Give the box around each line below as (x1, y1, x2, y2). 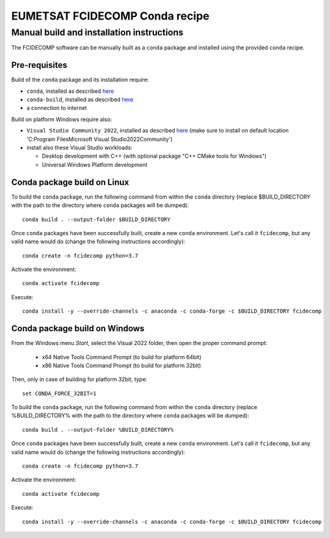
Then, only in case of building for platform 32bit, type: (11, 376, 148, 383)
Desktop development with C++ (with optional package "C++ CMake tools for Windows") (42, 153, 267, 160)
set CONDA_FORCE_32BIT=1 (22, 390, 97, 397)
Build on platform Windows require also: (11, 115, 112, 123)
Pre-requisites (11, 60, 67, 70)
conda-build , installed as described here (26, 96, 134, 103)
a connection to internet (26, 104, 87, 112)
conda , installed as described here (26, 87, 114, 95)
